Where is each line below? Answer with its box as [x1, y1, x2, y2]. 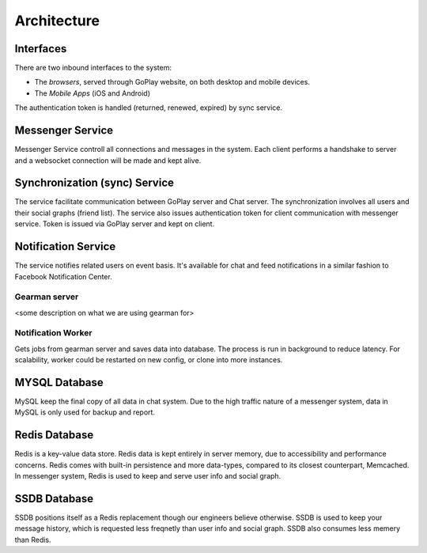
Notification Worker [14, 328, 93, 339]
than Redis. [14, 535, 51, 544]
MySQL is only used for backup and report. [14, 407, 156, 417]
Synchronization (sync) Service [14, 176, 174, 190]
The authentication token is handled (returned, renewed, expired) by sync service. [14, 103, 282, 112]
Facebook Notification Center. [14, 271, 112, 281]
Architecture [14, 12, 100, 29]
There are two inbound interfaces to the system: [14, 63, 172, 73]
